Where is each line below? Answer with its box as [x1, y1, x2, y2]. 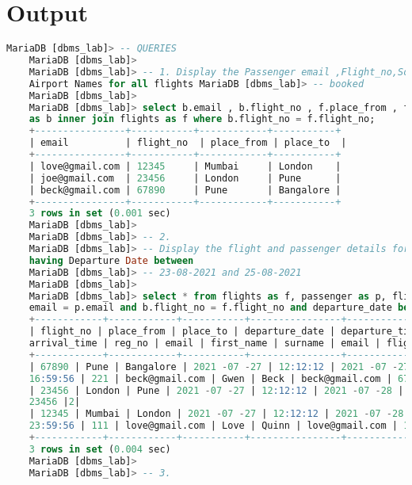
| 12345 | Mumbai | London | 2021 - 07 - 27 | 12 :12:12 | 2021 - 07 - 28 [29, 408, 404, 420]
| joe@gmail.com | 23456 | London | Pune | [29, 172, 341, 184]
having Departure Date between [29, 254, 194, 266]
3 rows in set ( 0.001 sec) [29, 208, 171, 220]
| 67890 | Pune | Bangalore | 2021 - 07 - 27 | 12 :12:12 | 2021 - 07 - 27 [29, 361, 410, 372]
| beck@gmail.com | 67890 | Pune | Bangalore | [29, 184, 341, 196]
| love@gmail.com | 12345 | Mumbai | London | [29, 160, 341, 172]
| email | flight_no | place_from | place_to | [29, 137, 347, 149]
